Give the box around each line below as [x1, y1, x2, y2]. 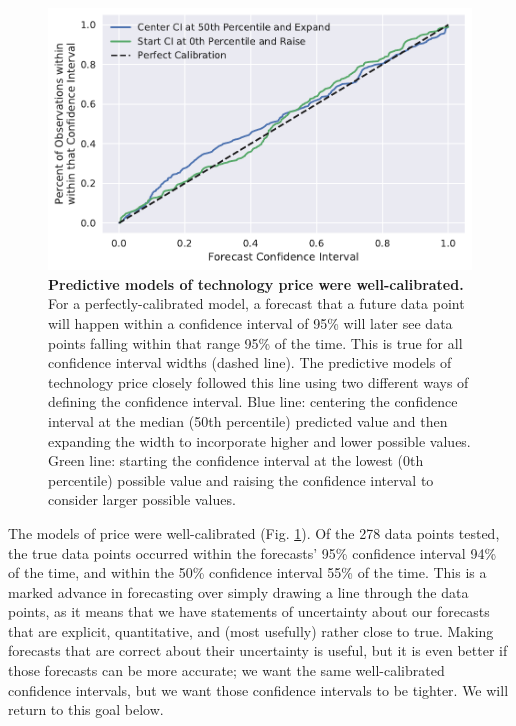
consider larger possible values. [48, 489, 236, 510]
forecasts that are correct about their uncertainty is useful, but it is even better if [8, 640, 508, 661]
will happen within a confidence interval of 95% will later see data [48, 312, 453, 333]
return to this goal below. [8, 699, 164, 720]
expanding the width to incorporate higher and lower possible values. [48, 430, 471, 451]
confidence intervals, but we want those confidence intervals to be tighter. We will [8, 679, 509, 700]
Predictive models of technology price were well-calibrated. [48, 273, 464, 294]
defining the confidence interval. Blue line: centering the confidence [48, 391, 458, 412]
